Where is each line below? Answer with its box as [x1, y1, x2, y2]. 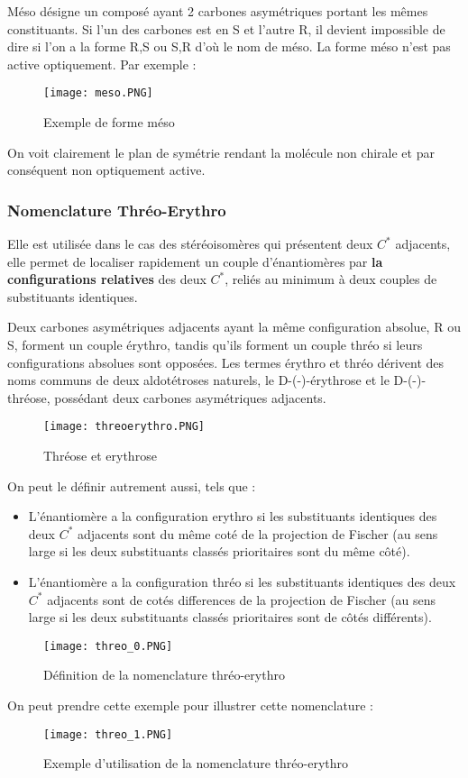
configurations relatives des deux [7, 270, 206, 288]
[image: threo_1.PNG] [43, 728, 173, 741]
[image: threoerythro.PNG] [43, 420, 205, 434]
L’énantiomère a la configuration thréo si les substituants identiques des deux [28, 572, 456, 590]
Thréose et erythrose [43, 446, 157, 465]
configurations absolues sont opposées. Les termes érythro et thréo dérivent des [7, 352, 445, 371]
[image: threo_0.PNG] [43, 639, 173, 653]
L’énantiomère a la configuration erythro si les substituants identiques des [28, 507, 437, 526]
